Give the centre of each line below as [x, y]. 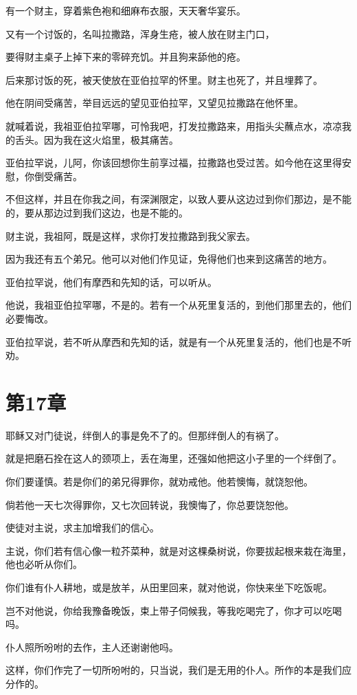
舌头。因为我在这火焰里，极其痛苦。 [96, 139]
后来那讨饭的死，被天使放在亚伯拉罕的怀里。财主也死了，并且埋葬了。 [164, 79]
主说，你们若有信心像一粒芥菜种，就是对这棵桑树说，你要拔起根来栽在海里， [178, 550]
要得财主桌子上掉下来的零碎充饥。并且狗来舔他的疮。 [126, 57]
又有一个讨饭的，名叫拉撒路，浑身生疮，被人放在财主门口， [140, 33]
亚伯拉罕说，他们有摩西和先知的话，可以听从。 [111, 282]
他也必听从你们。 [44, 564]
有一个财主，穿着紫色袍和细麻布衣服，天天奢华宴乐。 [126, 10]
